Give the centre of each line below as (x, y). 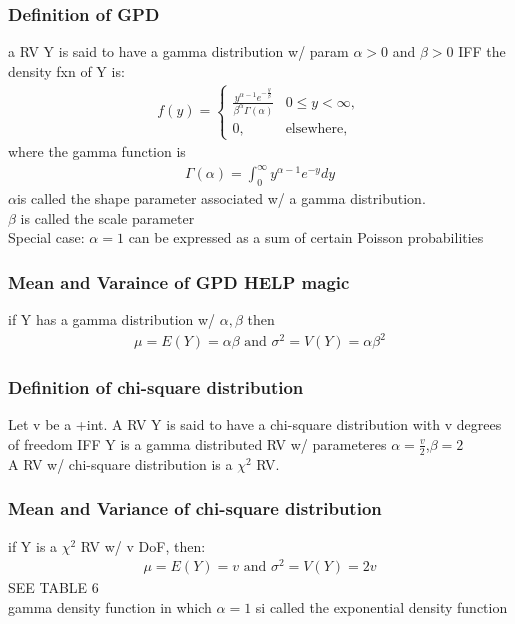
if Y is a (33, 545)
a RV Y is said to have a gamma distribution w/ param (178, 51)
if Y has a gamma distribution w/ (112, 319)
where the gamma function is (97, 151)
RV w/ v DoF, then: (143, 545)
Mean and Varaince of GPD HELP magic (179, 281)
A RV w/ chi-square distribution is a (120, 463)
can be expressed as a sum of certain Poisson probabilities (306, 237)
